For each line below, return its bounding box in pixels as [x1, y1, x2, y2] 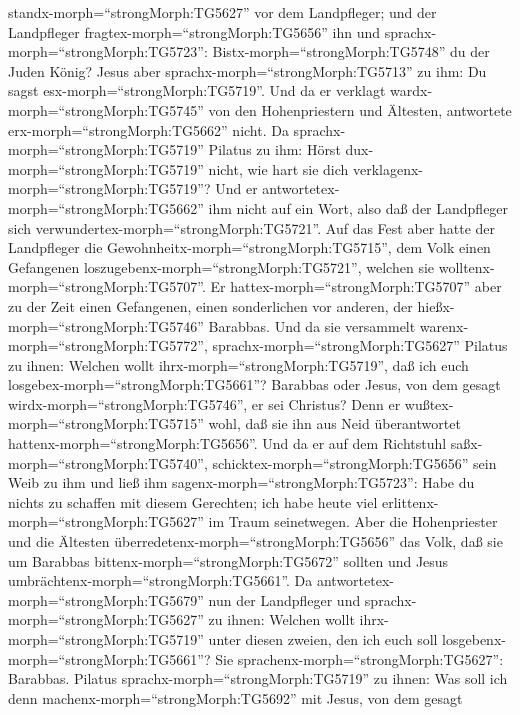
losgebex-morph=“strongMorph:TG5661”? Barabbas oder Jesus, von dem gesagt [8, 374, 501, 395]
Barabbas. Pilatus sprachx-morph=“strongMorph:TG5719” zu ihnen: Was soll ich [8, 668, 508, 689]
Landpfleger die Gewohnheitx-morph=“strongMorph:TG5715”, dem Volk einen [8, 237, 491, 258]
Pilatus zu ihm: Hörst [208, 139, 341, 160]
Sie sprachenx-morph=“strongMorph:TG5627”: [215, 648, 504, 669]
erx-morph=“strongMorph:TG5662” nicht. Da [8, 119, 289, 140]
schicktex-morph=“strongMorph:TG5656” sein [212, 452, 497, 473]
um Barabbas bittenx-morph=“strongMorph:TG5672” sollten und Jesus [8, 550, 449, 571]
